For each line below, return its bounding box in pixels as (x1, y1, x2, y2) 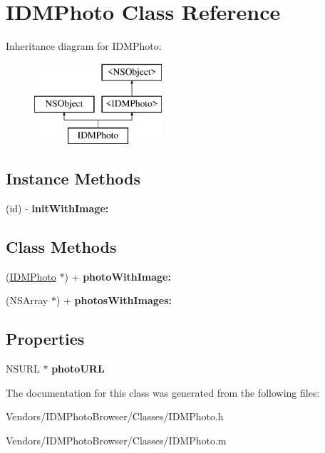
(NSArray (6, 293, 48, 308)
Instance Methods (6, 167, 140, 189)
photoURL (51, 361, 105, 376)
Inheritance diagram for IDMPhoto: (6, 38, 162, 53)
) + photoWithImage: (64, 269, 171, 283)
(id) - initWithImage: (6, 200, 109, 215)
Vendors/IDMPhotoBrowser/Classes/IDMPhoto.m (6, 432, 227, 447)
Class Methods (6, 235, 117, 257)
